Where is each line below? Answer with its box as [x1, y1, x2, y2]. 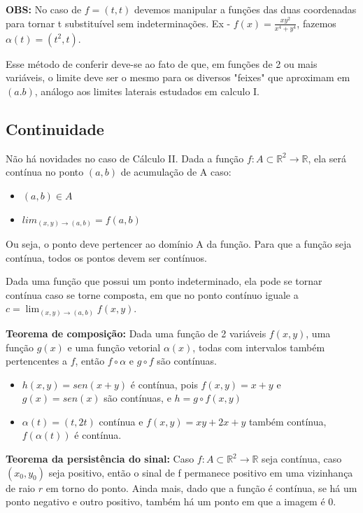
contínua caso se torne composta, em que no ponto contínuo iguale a [6, 287, 299, 302]
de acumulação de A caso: [120, 164, 232, 179]
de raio [6, 480, 36, 495]
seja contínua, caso [262, 451, 342, 466]
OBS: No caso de [6, 2, 82, 16]
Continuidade [6, 118, 104, 139]
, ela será [308, 150, 347, 165]
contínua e [99, 414, 143, 428]
